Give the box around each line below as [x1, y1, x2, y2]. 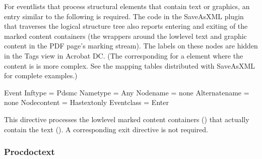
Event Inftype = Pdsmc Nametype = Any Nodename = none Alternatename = [4, 87, 249, 97]
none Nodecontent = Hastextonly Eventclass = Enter [4, 97, 169, 108]
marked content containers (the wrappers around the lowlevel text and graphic [4, 30, 247, 41]
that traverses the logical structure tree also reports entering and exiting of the [4, 21, 248, 31]
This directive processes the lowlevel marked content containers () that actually [4, 114, 249, 124]
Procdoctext [4, 145, 55, 158]
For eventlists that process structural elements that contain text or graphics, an [4, 1, 250, 11]
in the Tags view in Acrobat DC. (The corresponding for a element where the [4, 50, 243, 61]
